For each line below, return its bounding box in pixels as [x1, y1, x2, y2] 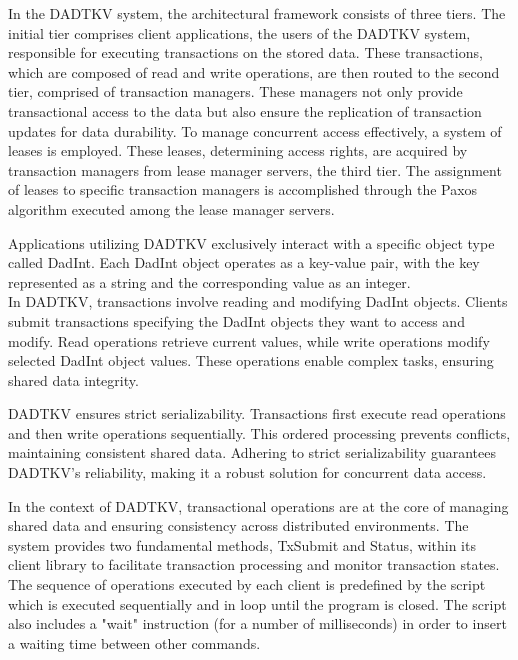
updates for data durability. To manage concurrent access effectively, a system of [8, 120, 502, 141]
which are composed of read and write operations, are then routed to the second [8, 61, 500, 82]
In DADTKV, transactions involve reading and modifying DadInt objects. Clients [8, 291, 508, 312]
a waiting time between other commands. [8, 632, 261, 653]
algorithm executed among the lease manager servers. [8, 198, 335, 219]
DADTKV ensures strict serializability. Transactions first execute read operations [8, 403, 506, 424]
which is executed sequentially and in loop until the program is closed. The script [8, 593, 507, 614]
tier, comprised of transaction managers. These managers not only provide [8, 81, 463, 102]
